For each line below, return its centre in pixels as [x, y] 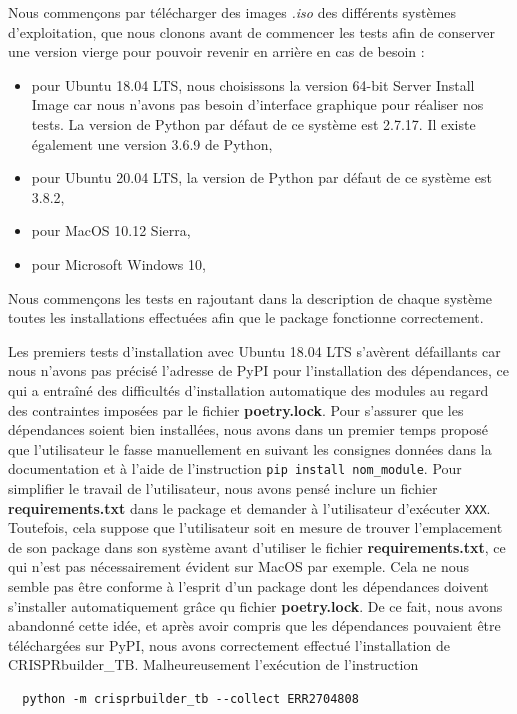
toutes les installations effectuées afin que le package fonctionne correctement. [246, 317]
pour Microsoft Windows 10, [118, 263]
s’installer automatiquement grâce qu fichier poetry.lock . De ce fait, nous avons [255, 605]
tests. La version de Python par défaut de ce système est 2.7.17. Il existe [253, 123]
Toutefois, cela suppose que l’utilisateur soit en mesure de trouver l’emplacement [255, 527]
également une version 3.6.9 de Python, [152, 143]
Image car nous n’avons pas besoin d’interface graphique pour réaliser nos [257, 104]
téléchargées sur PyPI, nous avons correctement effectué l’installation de [229, 644]
